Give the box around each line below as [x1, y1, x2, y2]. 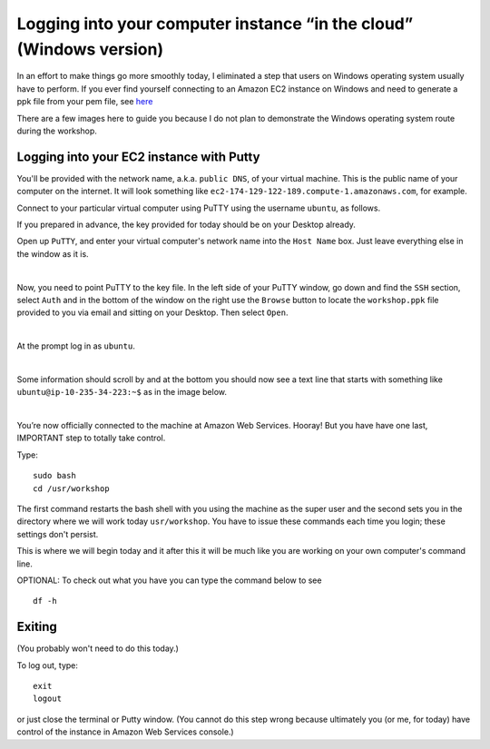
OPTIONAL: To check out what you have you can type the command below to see [16, 575, 322, 586]
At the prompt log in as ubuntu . [16, 340, 135, 351]
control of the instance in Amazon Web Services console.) [16, 726, 235, 737]
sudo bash [33, 470, 76, 481]
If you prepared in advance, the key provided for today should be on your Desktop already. [16, 219, 356, 230]
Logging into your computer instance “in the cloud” [16, 14, 414, 34]
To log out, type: [16, 659, 79, 671]
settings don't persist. [16, 528, 99, 539]
